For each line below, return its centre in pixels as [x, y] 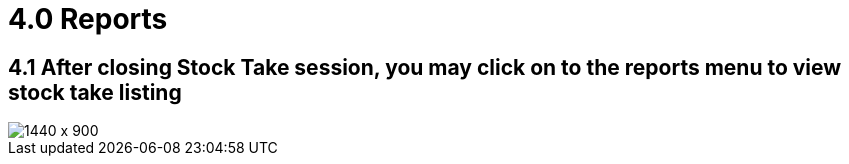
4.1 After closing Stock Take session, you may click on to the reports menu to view [425, 67]
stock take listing [95, 92]
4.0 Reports [88, 19]
